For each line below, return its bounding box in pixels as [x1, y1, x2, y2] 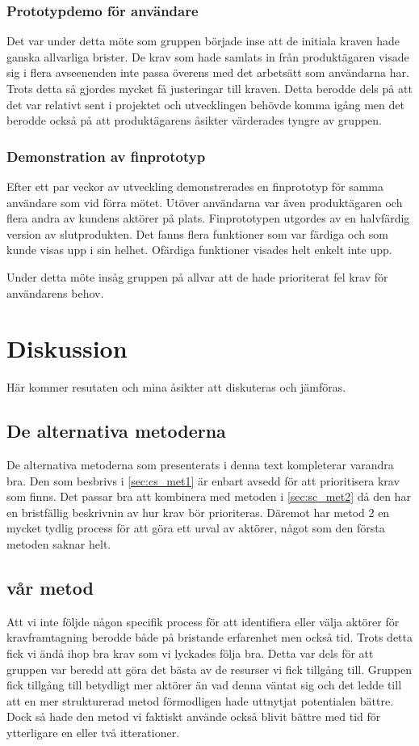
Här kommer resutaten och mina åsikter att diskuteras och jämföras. [6, 379, 346, 396]
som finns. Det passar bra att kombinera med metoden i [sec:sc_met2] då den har [6, 488, 411, 505]
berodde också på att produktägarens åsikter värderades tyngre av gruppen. [6, 112, 382, 129]
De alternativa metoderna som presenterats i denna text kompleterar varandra [6, 456, 394, 473]
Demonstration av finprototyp [6, 146, 206, 166]
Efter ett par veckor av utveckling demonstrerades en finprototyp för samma [6, 178, 383, 194]
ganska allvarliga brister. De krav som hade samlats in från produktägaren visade [6, 48, 409, 65]
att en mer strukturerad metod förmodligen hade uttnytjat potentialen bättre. [6, 692, 394, 709]
